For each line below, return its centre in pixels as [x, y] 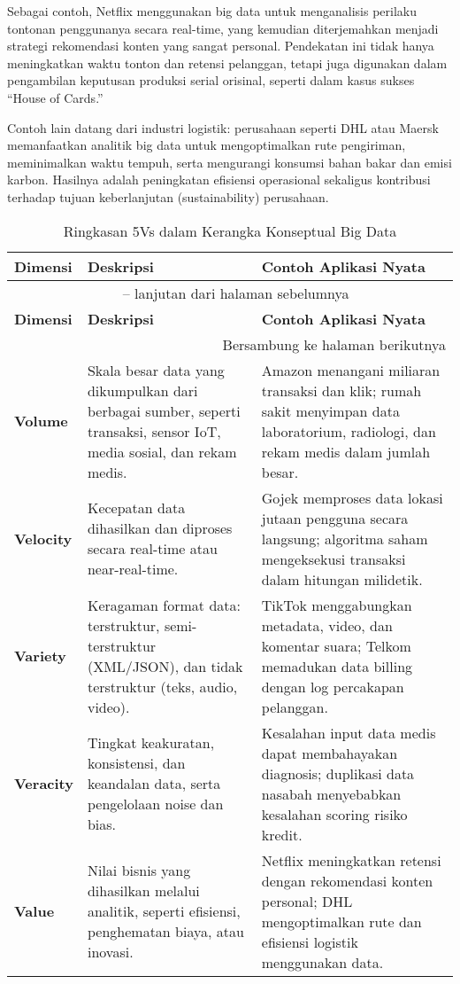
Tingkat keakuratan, [151, 743]
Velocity [43, 538]
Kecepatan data [136, 508]
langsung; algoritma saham [345, 538]
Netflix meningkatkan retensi [351, 860]
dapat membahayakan [330, 753]
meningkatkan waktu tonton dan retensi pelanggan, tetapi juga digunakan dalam [227, 62]
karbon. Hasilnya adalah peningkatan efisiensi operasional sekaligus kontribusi [219, 180]
